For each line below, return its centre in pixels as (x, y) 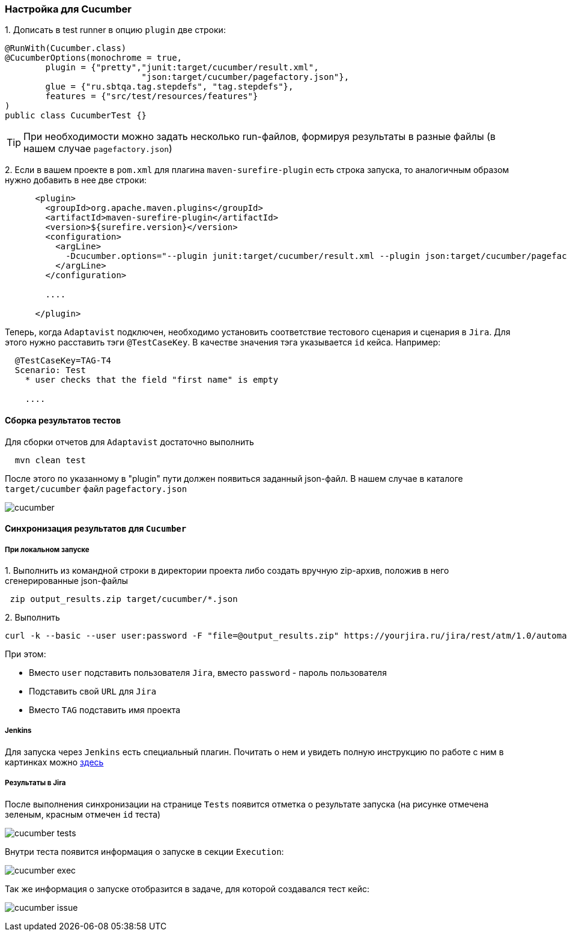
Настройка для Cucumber (68, 9)
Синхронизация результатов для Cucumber (96, 529)
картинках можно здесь (54, 762)
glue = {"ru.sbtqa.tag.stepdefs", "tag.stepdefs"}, (169, 87)
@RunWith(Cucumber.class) (66, 48)
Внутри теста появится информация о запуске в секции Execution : (144, 851)
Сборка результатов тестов (63, 420)
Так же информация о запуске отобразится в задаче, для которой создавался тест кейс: (187, 889)
